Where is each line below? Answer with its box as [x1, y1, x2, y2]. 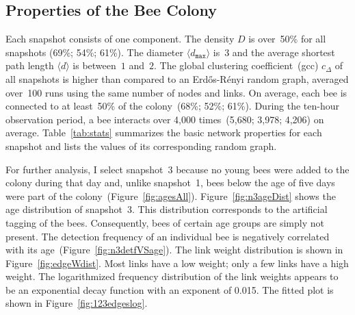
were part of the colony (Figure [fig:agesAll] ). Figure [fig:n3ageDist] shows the [5, 188, 336, 203]
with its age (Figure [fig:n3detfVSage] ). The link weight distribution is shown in [5, 242, 343, 257]
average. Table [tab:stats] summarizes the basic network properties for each [5, 125, 322, 140]
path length [5, 58, 54, 73]
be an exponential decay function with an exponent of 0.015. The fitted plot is [5, 282, 334, 297]
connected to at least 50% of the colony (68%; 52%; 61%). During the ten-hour [5, 99, 339, 113]
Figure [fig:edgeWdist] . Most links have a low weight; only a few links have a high [5, 255, 349, 270]
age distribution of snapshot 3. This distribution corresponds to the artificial [5, 202, 328, 216]
